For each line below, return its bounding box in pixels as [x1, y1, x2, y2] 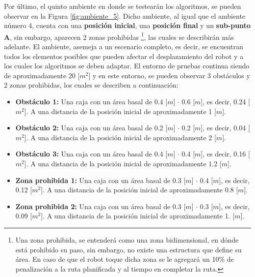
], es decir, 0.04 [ [201, 123, 250, 133]
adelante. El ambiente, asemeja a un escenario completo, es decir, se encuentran [4, 41, 243, 52]
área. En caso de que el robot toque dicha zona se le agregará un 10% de [15, 254, 234, 264]
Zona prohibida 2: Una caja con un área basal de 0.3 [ [15, 201, 186, 211]
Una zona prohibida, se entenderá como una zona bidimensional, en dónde [15, 234, 239, 245]
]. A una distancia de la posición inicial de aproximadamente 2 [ [24, 132, 216, 142]
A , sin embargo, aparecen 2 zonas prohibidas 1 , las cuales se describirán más [4, 30, 234, 42]
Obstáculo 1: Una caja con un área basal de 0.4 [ [15, 96, 168, 106]
